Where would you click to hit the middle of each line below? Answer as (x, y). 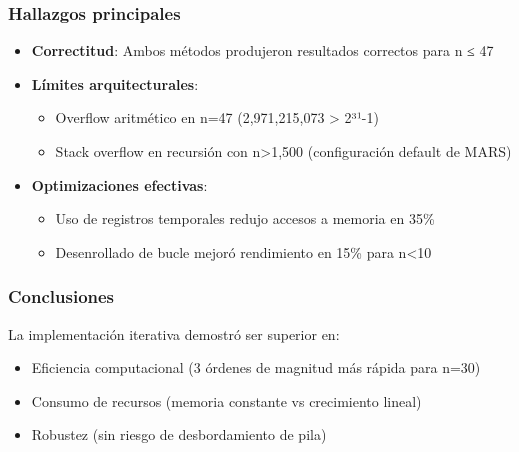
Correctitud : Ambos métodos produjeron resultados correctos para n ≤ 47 (262, 50)
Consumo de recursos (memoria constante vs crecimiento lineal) (226, 400)
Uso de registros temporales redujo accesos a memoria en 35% (245, 218)
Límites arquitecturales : (115, 83)
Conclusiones (61, 296)
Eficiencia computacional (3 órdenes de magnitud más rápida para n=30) (256, 367)
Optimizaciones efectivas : (119, 184)
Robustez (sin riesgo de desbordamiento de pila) (179, 434)
